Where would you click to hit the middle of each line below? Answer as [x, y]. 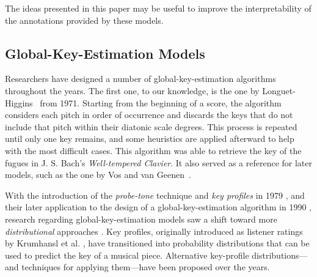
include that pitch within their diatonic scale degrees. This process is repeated [151, 126]
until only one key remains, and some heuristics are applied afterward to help [150, 138]
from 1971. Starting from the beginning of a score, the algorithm [161, 102]
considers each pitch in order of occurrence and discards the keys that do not [149, 115]
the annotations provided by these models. [84, 20]
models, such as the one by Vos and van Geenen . [98, 175]
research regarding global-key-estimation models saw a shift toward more [141, 219]
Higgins [19, 102]
